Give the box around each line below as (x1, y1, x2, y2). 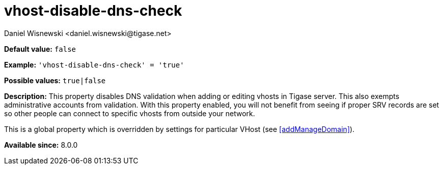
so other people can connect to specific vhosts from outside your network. (4, 109, 255, 118)
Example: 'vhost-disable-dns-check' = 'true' (4, 60, 184, 69)
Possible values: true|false (4, 76, 106, 85)
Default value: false (4, 44, 76, 53)
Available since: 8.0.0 (4, 140, 78, 149)
